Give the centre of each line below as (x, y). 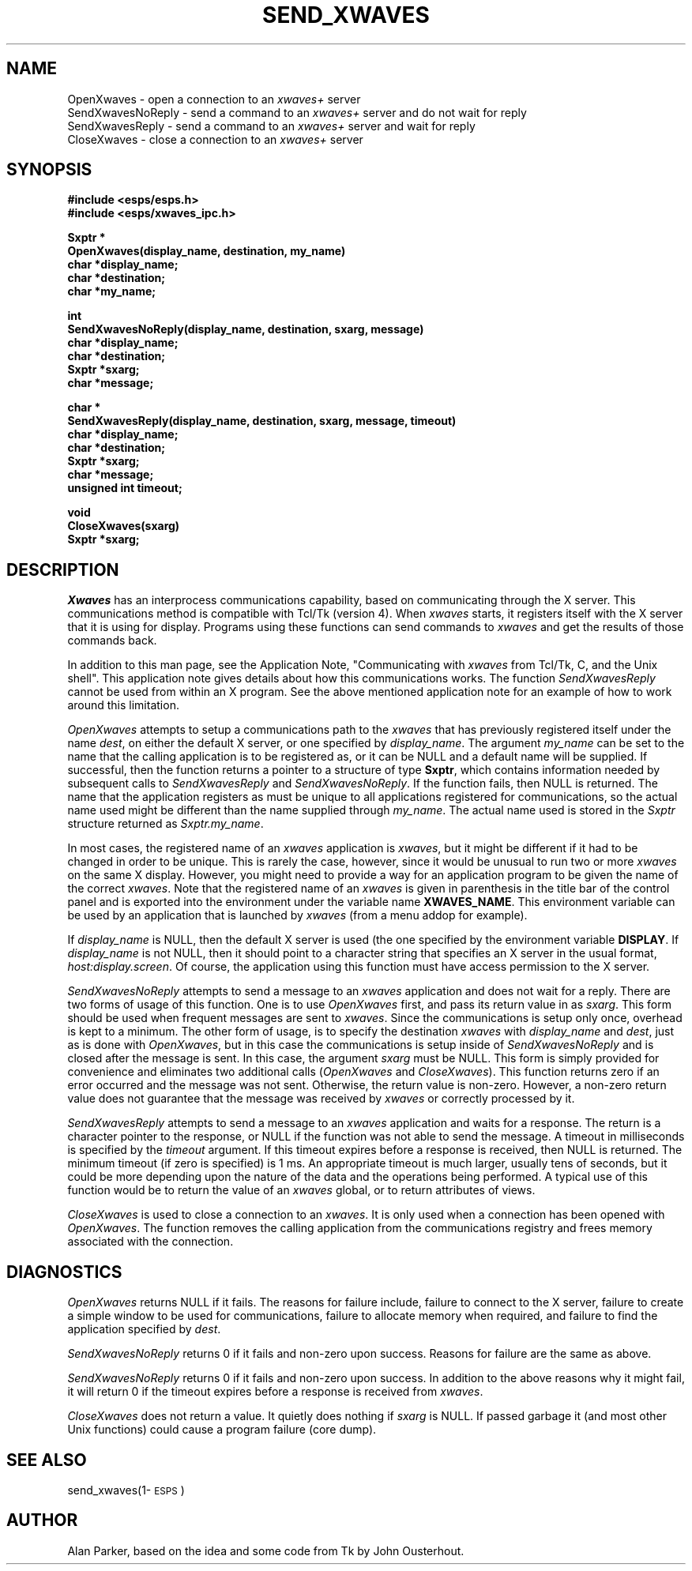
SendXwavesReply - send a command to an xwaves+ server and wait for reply (271, 126)
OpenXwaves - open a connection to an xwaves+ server (214, 99)
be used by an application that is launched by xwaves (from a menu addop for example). (297, 915)
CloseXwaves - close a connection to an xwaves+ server (215, 139)
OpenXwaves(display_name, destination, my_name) (207, 251)
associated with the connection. (150, 1242)
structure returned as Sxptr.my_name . (165, 824)
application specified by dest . (144, 1329)
